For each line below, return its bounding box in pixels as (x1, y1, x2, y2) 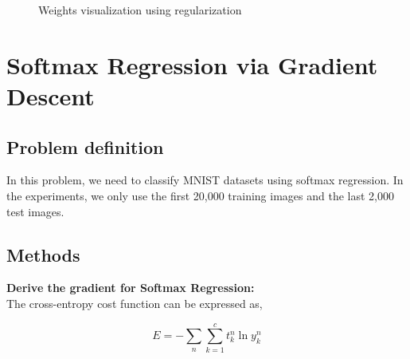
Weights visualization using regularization (38, 2, 242, 18)
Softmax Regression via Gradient (6, 48, 378, 81)
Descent (6, 79, 95, 112)
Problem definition (6, 134, 164, 159)
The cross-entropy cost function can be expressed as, (6, 294, 263, 311)
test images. (6, 203, 64, 219)
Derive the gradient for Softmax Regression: (6, 279, 255, 296)
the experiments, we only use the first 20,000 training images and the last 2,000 (6, 187, 394, 203)
